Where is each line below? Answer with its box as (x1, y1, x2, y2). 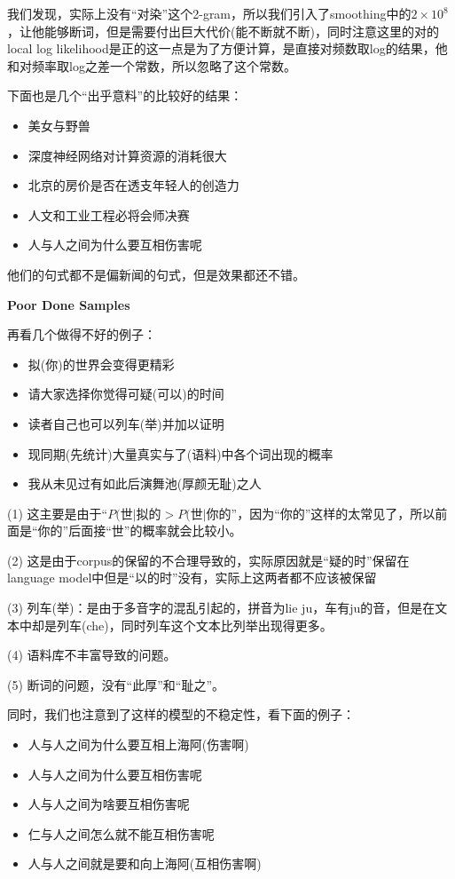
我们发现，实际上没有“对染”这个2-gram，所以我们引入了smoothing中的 (7, 4, 412, 22)
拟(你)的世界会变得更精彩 (27, 354, 175, 373)
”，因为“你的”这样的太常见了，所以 (231, 503, 435, 522)
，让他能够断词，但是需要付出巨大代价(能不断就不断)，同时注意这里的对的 (7, 21, 439, 40)
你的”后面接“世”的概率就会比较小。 (37, 521, 242, 540)
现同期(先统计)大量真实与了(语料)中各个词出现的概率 (27, 444, 333, 463)
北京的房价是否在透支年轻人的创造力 (27, 176, 239, 194)
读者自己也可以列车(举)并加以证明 (27, 414, 224, 432)
